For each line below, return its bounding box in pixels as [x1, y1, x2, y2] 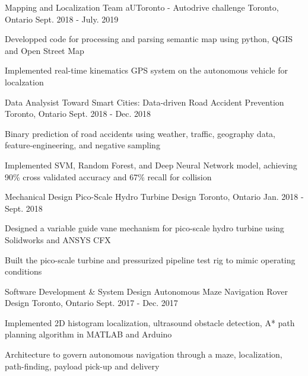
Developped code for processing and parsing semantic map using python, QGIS [5, 33, 293, 45]
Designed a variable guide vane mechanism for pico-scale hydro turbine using [5, 222, 284, 234]
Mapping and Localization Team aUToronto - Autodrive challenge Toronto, [5, 1, 279, 13]
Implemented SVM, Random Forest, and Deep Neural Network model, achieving [5, 158, 297, 171]
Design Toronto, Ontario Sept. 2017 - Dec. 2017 [5, 297, 178, 309]
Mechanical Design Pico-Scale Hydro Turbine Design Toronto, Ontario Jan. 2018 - [5, 190, 304, 203]
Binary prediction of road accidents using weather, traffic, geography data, [5, 127, 275, 139]
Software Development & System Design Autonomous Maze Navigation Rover [5, 285, 288, 297]
